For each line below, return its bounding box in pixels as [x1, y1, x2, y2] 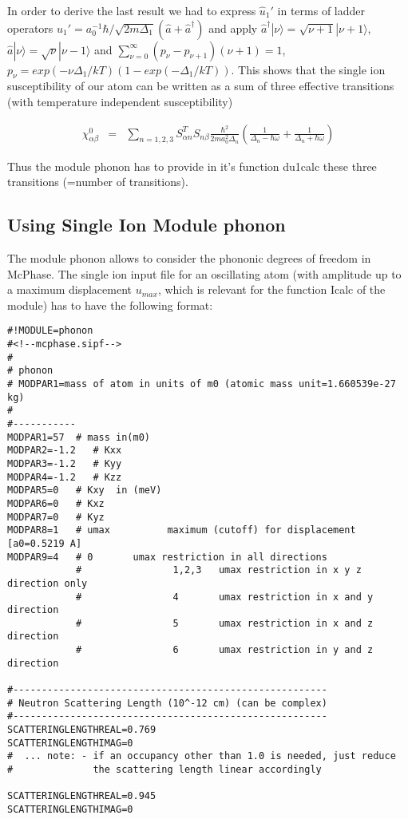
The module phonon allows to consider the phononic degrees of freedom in [7, 250, 371, 266]
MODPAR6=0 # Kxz [7, 497, 105, 509]
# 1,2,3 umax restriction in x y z [75, 564, 362, 576]
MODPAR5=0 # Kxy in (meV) [7, 485, 162, 497]
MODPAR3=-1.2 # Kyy [7, 457, 122, 469]
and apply [208, 19, 258, 36]
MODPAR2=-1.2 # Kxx [7, 445, 122, 457]
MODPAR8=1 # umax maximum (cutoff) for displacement [7, 524, 356, 536]
